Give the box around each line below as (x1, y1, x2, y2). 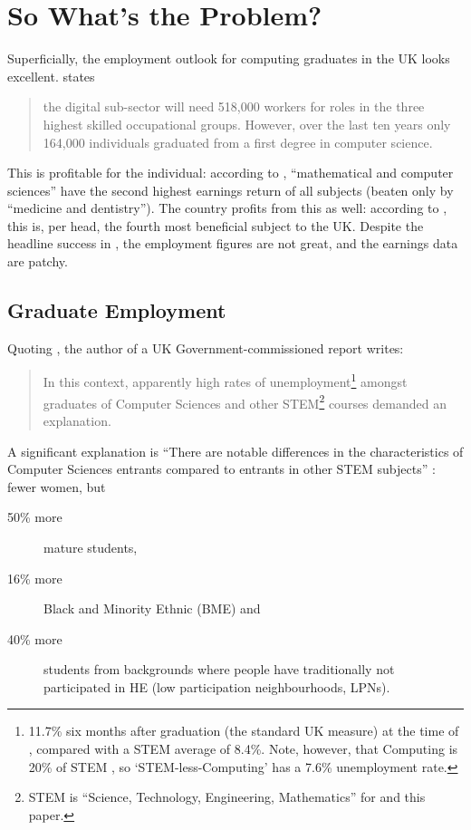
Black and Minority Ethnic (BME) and (43, 599, 261, 618)
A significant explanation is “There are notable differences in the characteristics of (7, 441, 464, 460)
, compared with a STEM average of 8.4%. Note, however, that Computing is (28, 739, 458, 758)
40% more (7, 629, 62, 648)
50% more (7, 507, 62, 526)
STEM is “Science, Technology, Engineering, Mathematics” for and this (28, 787, 426, 806)
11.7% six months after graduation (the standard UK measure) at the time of (28, 721, 459, 740)
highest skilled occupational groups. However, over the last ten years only (43, 114, 451, 133)
